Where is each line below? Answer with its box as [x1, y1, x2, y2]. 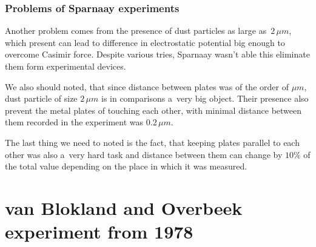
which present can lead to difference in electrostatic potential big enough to [5, 36, 285, 48]
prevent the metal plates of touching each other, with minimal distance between [5, 104, 302, 116]
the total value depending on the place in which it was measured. [5, 160, 247, 173]
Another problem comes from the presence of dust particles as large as [5, 24, 267, 37]
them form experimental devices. [5, 60, 126, 72]
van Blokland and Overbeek [5, 195, 243, 220]
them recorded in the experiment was [5, 116, 144, 128]
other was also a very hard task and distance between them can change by [5, 148, 283, 160]
